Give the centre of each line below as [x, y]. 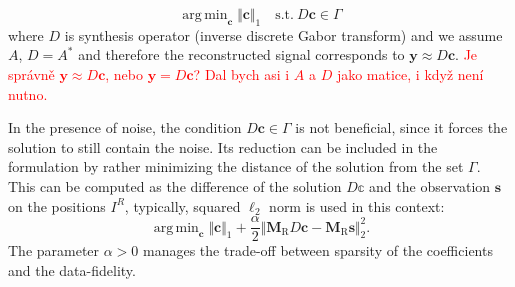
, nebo [124, 73]
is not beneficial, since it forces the [401, 127]
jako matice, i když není [410, 73]
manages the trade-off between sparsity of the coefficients [318, 250]
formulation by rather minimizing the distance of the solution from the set [236, 166]
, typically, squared [182, 205]
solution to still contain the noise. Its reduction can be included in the [223, 146]
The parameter [54, 250]
